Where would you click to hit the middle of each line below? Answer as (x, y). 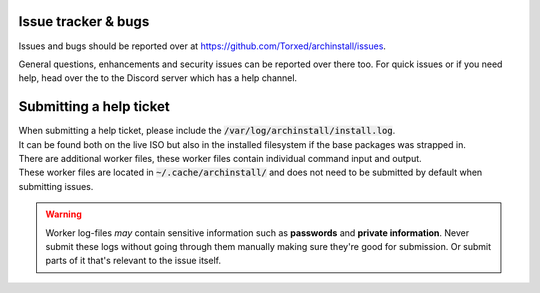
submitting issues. (56, 186)
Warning (63, 214)
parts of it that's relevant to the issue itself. (133, 261)
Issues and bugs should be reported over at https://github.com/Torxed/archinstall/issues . (202, 46)
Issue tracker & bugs (84, 21)
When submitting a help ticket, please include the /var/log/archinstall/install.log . (207, 131)
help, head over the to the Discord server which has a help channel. (158, 78)
